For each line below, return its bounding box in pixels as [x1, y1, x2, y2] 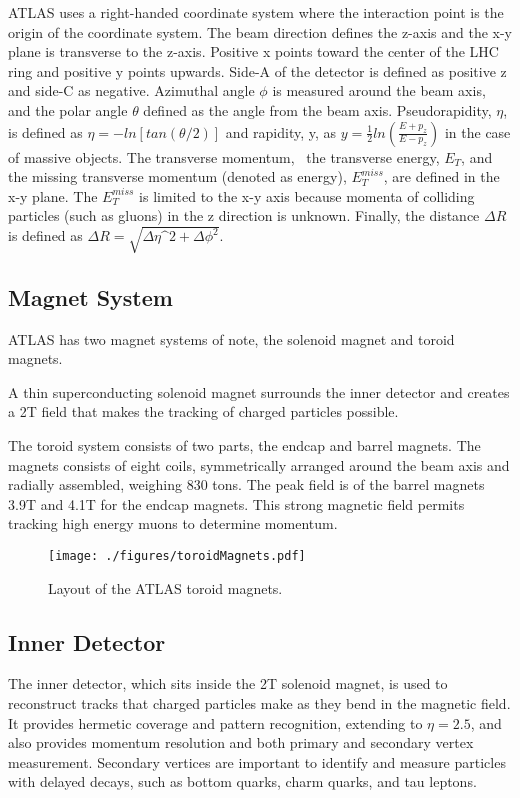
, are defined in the [383, 166, 500, 187]
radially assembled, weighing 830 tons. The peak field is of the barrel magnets [8, 474, 485, 495]
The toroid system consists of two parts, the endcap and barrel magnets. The [8, 435, 481, 456]
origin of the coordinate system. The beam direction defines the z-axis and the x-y [8, 21, 513, 42]
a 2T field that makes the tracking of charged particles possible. [8, 401, 399, 422]
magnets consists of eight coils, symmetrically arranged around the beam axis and [8, 454, 510, 475]
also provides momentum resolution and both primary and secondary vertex [8, 732, 474, 753]
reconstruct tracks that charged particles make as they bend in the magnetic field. [8, 693, 511, 714]
